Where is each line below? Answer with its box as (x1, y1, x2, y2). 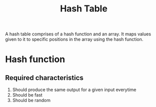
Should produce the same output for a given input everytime (12, 87, 137, 93)
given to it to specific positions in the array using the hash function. (5, 36, 144, 42)
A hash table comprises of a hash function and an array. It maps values (5, 31, 151, 37)
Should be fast (12, 92, 43, 98)
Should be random (12, 98, 51, 104)
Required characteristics (5, 73, 84, 82)
